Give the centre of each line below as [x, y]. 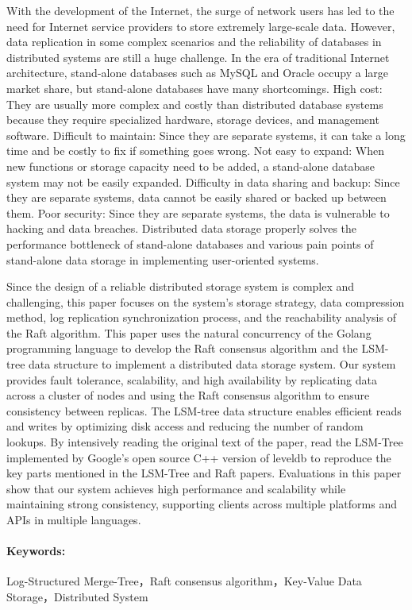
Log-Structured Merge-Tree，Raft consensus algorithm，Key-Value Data [184, 581]
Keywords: [36, 551]
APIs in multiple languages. [74, 519]
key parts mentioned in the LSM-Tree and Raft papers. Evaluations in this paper [204, 473]
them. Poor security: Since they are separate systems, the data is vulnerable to [198, 212]
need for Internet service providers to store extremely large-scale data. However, [201, 26]
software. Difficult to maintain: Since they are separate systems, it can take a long [206, 135]
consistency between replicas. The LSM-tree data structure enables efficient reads [204, 410]
